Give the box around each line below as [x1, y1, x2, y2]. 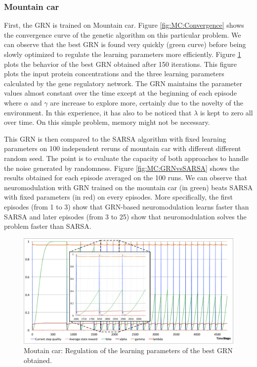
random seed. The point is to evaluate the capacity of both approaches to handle [4, 153, 249, 163]
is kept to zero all [200, 107, 253, 117]
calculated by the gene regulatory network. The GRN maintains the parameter [4, 78, 242, 88]
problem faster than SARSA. [4, 221, 91, 231]
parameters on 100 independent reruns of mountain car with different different [4, 143, 241, 154]
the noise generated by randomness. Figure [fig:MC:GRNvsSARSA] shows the [4, 162, 240, 173]
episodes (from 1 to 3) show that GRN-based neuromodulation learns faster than [4, 201, 249, 211]
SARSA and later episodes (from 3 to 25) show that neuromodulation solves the [4, 211, 247, 221]
